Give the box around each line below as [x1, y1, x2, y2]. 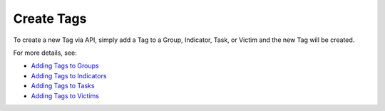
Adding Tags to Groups [31, 61, 99, 70]
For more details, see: [13, 48, 78, 57]
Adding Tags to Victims [31, 91, 100, 100]
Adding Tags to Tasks [31, 82, 95, 90]
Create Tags [13, 11, 87, 26]
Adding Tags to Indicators [31, 71, 107, 80]
